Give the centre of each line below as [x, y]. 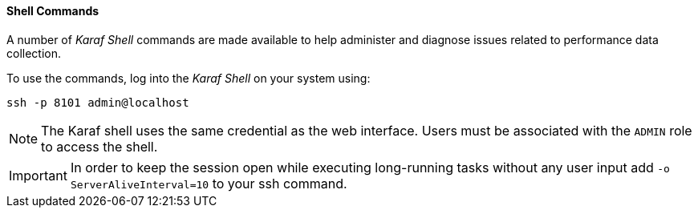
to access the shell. [99, 146]
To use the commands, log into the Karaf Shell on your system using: [189, 78]
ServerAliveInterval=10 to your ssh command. [209, 183]
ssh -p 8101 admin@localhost [98, 102]
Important [38, 175]
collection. [34, 53]
